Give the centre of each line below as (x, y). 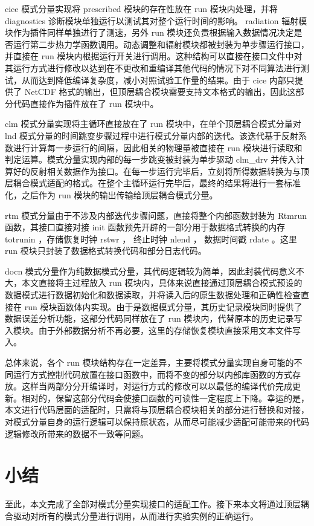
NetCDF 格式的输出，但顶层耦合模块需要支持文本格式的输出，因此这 (160, 92)
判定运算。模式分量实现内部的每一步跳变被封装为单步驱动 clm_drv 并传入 (151, 159)
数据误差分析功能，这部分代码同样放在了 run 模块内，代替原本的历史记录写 (154, 318)
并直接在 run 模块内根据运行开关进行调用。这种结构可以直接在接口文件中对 (154, 56)
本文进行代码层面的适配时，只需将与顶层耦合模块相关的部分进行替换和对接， (157, 410)
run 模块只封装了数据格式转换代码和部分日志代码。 (106, 251)
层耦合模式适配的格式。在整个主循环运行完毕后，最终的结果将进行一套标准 (153, 183)
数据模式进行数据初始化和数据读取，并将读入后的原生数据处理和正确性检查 (153, 295)
